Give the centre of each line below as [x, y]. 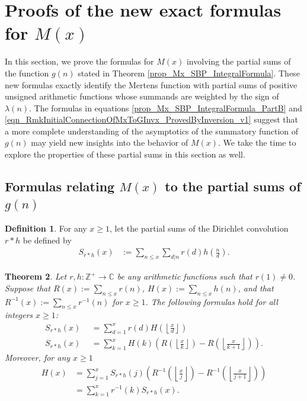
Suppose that [28, 288]
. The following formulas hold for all [212, 301]
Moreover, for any [38, 357]
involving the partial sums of [239, 61]
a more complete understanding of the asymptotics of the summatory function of [152, 131]
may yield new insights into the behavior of [110, 142]
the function [27, 73]
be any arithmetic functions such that [185, 276]
